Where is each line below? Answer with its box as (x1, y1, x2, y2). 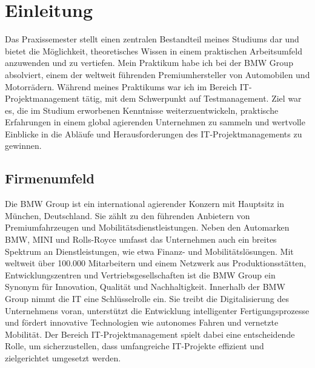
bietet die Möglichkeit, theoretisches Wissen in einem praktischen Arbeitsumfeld (5, 44, 302, 57)
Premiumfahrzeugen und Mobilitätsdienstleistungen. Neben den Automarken (5, 221, 290, 234)
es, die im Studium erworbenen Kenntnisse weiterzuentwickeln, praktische (5, 103, 279, 116)
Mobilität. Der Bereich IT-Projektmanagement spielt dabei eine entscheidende (5, 327, 295, 340)
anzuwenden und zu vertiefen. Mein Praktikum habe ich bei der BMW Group (5, 56, 293, 69)
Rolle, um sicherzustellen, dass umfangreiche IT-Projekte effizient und (5, 340, 264, 352)
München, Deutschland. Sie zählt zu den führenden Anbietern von (5, 209, 250, 222)
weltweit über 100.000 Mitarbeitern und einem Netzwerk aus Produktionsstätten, (5, 257, 307, 269)
